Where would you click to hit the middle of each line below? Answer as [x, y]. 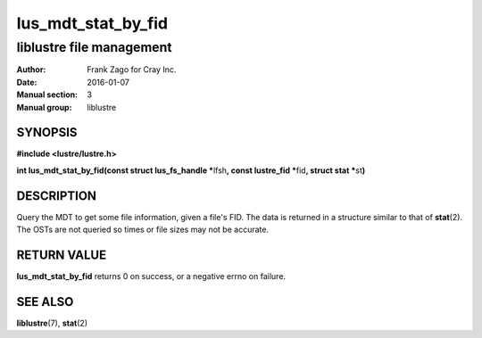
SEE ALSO [45, 302]
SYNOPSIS [47, 132]
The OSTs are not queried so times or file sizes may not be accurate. [143, 230]
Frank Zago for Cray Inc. [132, 70]
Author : [31, 70]
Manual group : [44, 107]
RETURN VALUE [62, 255]
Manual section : [47, 95]
